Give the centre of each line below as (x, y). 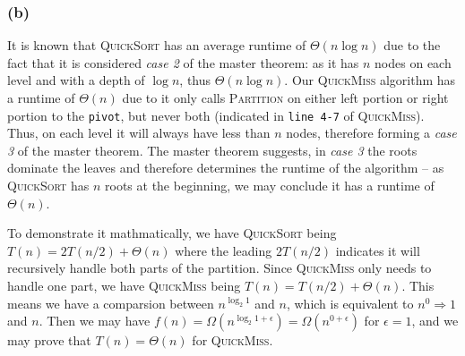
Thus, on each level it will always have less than (139, 133)
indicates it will (378, 250)
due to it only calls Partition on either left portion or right (285, 97)
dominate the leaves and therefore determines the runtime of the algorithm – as (226, 168)
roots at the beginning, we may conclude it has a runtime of (270, 186)
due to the (412, 45)
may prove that (49, 340)
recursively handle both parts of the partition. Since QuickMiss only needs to (220, 268)
